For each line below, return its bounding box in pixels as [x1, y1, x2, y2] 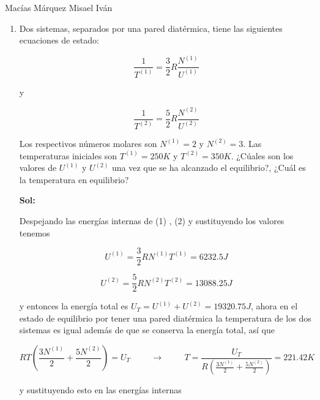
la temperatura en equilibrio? [19, 173, 129, 186]
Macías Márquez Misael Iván [5, 1, 113, 13]
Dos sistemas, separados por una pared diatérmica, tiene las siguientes [19, 21, 283, 34]
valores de [19, 161, 57, 174]
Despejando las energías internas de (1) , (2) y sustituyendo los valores [19, 214, 285, 227]
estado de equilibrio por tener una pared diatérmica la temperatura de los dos [19, 311, 311, 324]
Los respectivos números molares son [19, 137, 157, 149]
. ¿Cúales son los [231, 149, 294, 162]
